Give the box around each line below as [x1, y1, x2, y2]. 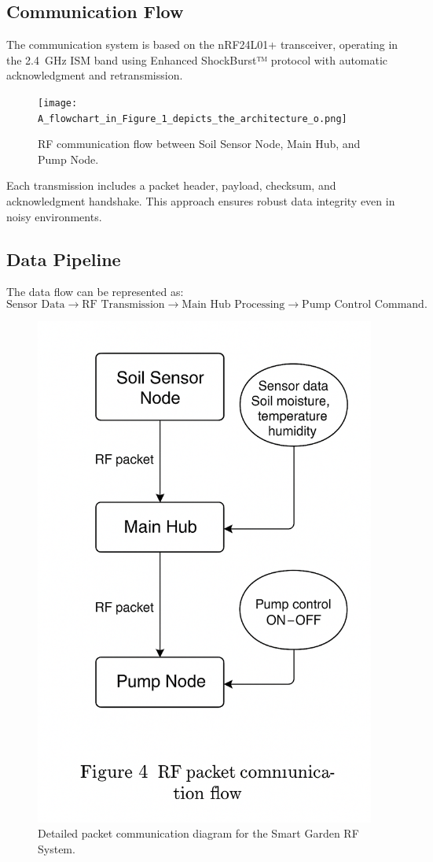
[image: [38, 97, 78, 109]
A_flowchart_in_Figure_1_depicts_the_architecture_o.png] [38, 113, 347, 124]
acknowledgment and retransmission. [6, 67, 183, 83]
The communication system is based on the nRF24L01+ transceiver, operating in [6, 36, 398, 53]
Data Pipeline [6, 246, 121, 271]
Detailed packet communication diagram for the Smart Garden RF [38, 825, 359, 842]
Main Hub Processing [182, 299, 285, 311]
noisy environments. [6, 208, 102, 224]
